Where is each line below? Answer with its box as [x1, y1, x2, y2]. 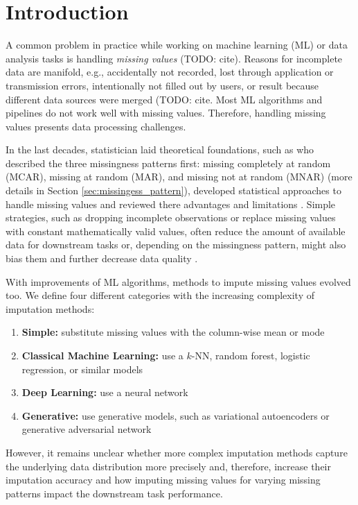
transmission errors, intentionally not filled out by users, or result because [6, 78, 319, 92]
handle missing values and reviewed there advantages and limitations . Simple [6, 196, 336, 211]
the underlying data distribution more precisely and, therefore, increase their [6, 459, 331, 473]
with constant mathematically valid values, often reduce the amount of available [6, 223, 346, 238]
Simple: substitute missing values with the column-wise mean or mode [21, 325, 325, 339]
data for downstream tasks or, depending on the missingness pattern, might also [6, 237, 346, 252]
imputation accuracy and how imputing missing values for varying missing [6, 472, 321, 487]
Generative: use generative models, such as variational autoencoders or [21, 408, 330, 422]
